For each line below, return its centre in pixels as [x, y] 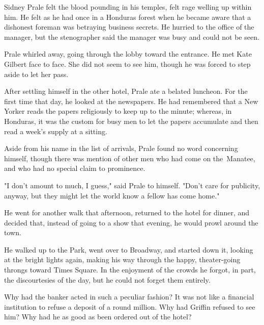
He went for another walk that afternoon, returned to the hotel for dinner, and [127, 212]
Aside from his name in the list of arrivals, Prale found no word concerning [121, 148]
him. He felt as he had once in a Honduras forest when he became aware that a [128, 17]
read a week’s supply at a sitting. [56, 131]
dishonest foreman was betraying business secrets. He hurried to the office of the [129, 27]
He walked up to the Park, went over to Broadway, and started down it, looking [129, 249]
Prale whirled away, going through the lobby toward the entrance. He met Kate [128, 54]
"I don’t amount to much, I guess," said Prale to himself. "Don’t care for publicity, [132, 185]
